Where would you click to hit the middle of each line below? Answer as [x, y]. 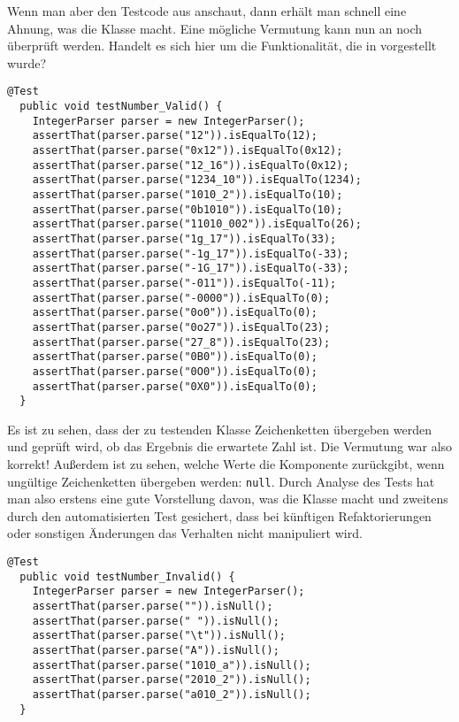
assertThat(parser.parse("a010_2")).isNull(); [172, 694]
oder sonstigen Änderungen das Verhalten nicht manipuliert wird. [185, 533]
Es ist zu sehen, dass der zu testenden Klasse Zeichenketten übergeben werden [219, 429]
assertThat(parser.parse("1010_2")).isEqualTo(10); [187, 194]
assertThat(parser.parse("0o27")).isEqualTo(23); [181, 327]
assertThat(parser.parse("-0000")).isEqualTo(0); [181, 298]
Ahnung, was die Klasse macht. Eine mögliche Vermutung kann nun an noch [215, 28]
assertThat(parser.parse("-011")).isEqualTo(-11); [184, 283]
